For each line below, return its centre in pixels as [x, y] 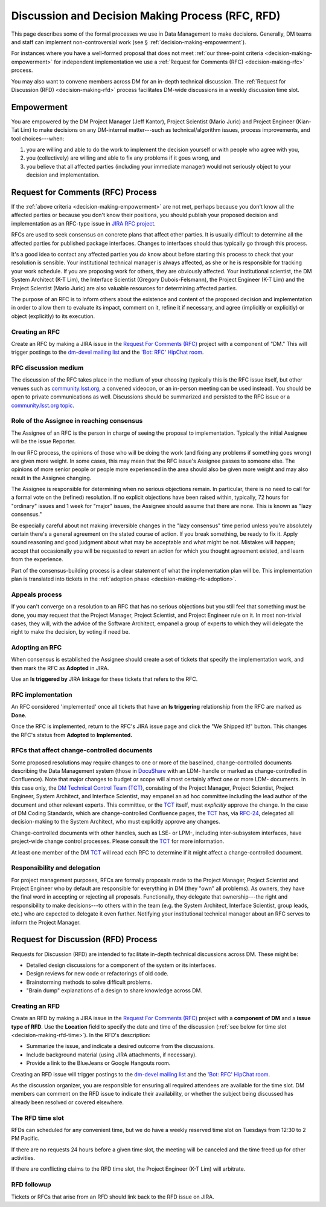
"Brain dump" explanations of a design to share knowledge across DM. [114, 991]
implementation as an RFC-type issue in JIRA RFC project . [84, 223]
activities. [23, 1158]
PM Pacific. [25, 1138]
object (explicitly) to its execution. [53, 316]
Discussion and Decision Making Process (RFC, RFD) [146, 16]
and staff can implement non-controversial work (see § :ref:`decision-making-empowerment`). [129, 42]
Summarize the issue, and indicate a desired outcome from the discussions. [120, 1046]
